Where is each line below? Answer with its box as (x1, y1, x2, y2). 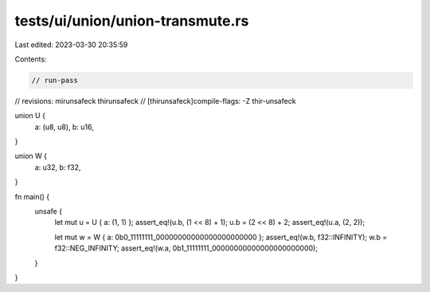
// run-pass (31, 76, 79, 85)
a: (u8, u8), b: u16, (34, 122, 95, 132)
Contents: (14, 54, 47, 64)
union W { (14, 152, 48, 161)
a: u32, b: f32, (34, 162, 81, 172)
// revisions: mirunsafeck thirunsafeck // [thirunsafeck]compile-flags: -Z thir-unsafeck (14, 96, 296, 105)
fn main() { (14, 191, 50, 201)
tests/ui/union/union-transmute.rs (14, 12, 249, 30)
